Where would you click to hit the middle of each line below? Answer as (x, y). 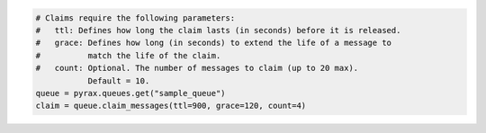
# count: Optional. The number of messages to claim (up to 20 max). (197, 68)
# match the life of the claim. (128, 55)
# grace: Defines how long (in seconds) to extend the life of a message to (213, 43)
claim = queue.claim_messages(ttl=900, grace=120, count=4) (171, 106)
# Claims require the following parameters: (135, 18)
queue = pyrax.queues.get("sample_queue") (130, 93)
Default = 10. (119, 80)
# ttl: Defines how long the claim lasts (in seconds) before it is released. (218, 30)
